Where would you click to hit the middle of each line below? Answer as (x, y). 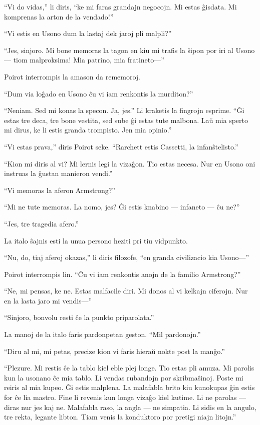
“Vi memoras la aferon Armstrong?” (60, 190)
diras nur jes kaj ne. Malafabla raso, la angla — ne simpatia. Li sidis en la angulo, (130, 407)
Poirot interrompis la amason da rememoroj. (72, 76)
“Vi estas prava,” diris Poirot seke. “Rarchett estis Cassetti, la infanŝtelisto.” (121, 146)
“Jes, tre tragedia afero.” (41, 223)
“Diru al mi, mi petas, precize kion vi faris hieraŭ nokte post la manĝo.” (114, 351)
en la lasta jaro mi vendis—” (48, 300)
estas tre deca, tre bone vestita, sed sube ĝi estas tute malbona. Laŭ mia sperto (126, 120)
